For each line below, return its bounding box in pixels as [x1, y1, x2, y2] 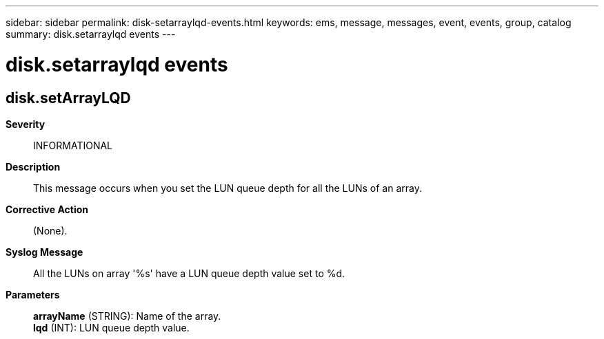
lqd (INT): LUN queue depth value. [33, 321, 190, 333]
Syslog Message [6, 245, 83, 258]
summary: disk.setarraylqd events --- [6, 28, 176, 40]
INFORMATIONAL [33, 139, 113, 151]
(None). [33, 224, 68, 237]
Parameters [6, 288, 60, 300]
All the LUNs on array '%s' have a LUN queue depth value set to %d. [33, 267, 345, 279]
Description [6, 160, 61, 173]
